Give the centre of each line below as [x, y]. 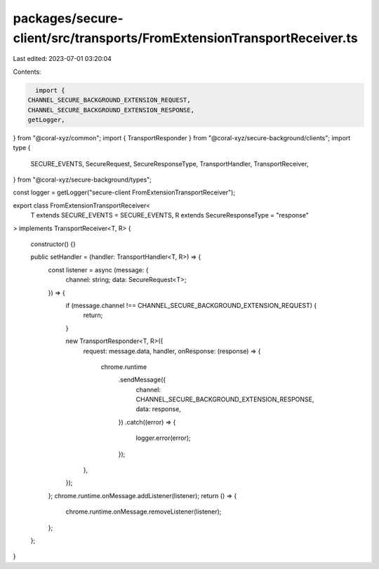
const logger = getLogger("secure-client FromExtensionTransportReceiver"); [124, 192]
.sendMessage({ [142, 380]
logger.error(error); [163, 438]
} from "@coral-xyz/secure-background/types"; [82, 180]
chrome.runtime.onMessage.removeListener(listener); [144, 511]
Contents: [27, 72]
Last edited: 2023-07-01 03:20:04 [62, 59]
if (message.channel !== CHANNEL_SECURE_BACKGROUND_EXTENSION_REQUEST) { [191, 305]
